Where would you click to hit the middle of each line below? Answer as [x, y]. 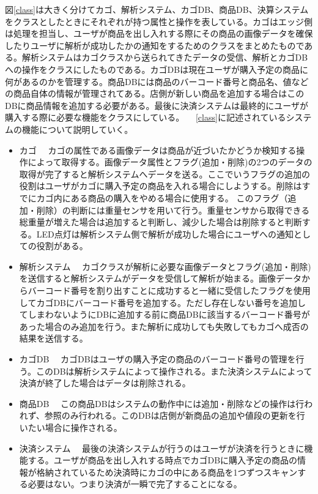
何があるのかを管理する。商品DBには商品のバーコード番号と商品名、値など [157, 81]
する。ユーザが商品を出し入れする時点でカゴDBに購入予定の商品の [163, 460]
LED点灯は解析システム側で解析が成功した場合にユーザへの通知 [165, 234]
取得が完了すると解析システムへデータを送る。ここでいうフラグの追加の [165, 174]
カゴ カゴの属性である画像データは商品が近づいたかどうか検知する [158, 150]
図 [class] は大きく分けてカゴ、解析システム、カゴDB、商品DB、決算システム [157, 9]
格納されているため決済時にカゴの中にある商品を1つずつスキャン [167, 472]
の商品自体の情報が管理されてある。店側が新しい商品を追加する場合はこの [155, 93]
